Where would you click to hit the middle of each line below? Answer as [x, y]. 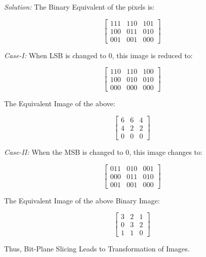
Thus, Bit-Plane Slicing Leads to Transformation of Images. [97, 249]
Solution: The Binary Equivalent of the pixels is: [79, 7]
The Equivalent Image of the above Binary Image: [82, 200]
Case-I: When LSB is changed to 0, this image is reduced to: [98, 55]
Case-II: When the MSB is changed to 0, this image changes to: [103, 152]
